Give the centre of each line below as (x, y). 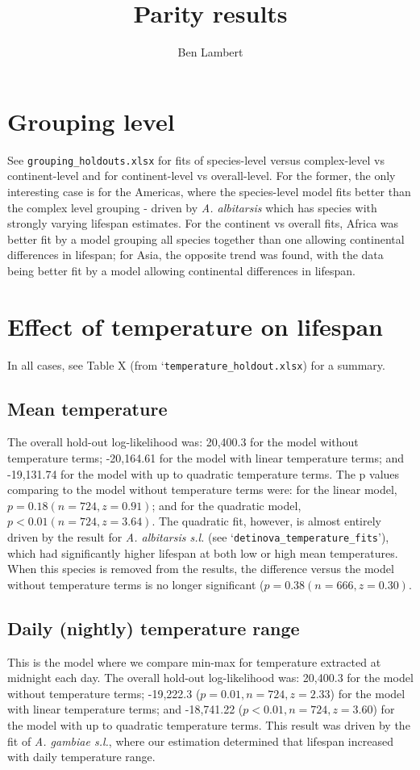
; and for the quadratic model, (227, 505)
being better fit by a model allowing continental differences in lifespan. (181, 270)
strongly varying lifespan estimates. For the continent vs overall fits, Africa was (203, 223)
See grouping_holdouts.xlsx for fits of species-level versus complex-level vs (196, 159)
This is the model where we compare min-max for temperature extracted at (194, 661)
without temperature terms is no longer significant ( (136, 584)
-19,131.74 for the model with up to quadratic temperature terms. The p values (204, 473)
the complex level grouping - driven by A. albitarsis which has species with (192, 207)
